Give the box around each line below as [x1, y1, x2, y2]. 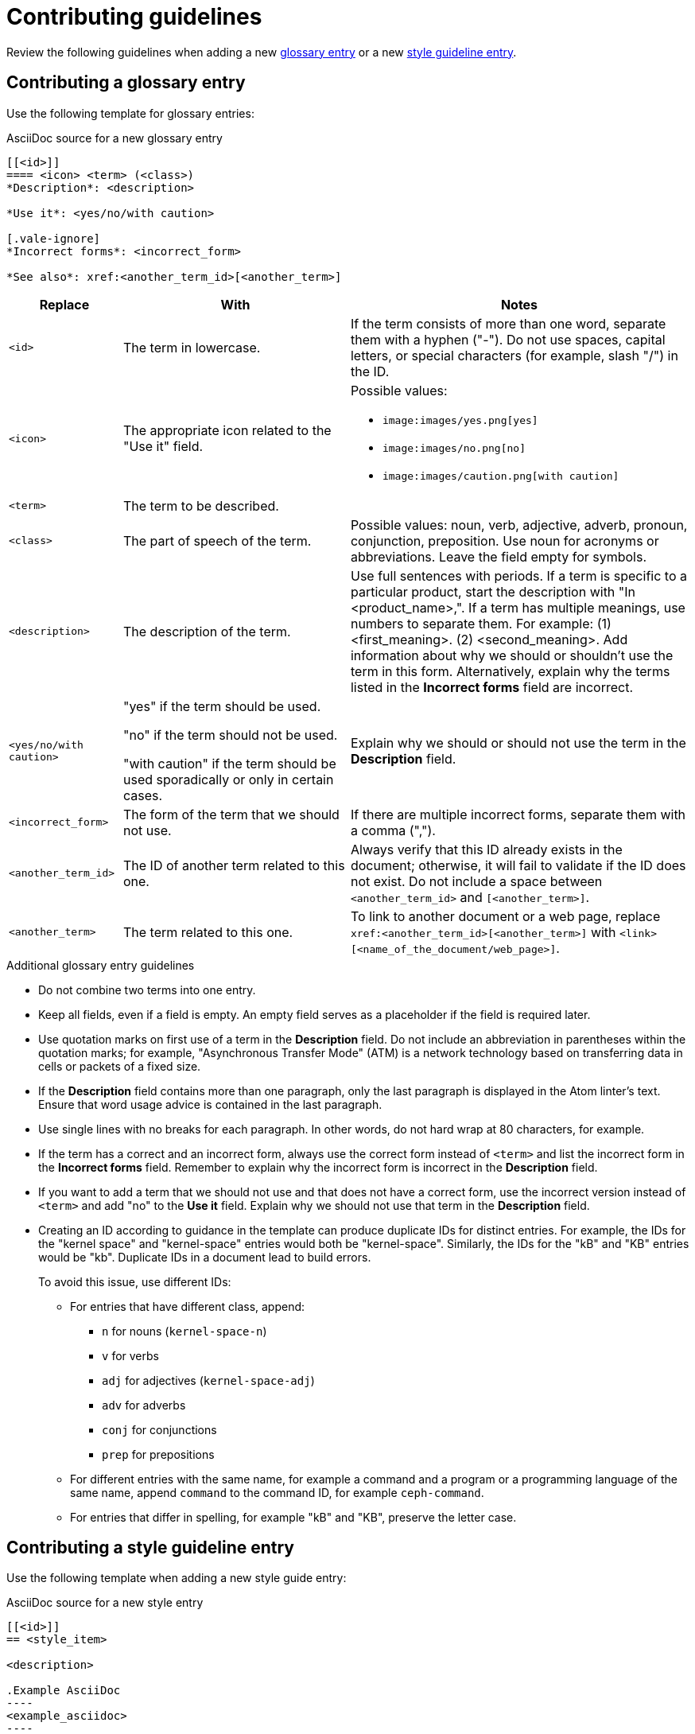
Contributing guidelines [6, 3, 262, 30]
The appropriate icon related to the [122, 422, 332, 439]
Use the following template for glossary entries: [6, 106, 254, 120]
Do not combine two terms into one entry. [38, 982, 256, 997]
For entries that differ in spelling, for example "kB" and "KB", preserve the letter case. [70, 1510, 517, 1524]
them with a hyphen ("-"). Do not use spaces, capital [350, 331, 666, 348]
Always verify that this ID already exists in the [350, 841, 623, 857]
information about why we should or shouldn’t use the [350, 647, 674, 663]
